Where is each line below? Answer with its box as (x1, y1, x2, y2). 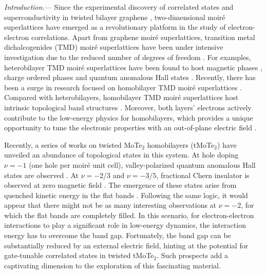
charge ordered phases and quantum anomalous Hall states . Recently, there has (4, 72, 256, 83)
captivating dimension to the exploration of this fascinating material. (4, 260, 221, 270)
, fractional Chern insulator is (156, 169, 250, 180)
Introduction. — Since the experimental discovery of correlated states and (4, 2, 234, 12)
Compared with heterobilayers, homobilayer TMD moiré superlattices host (4, 92, 239, 103)
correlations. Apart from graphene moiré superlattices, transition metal (31, 31, 255, 42)
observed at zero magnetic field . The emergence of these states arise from (4, 180, 237, 190)
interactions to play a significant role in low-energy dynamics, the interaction (4, 220, 246, 230)
